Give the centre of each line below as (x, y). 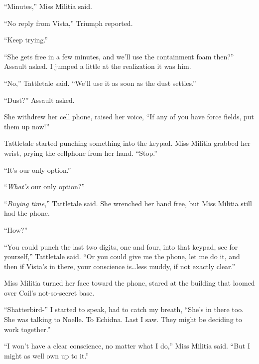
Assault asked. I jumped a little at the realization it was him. (98, 66)
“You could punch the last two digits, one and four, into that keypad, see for (121, 246)
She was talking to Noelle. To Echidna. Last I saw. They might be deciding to (123, 319)
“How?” (16, 229)
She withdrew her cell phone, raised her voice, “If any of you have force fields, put (129, 117)
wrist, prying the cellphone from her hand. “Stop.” (81, 153)
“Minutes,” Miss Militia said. (48, 6)
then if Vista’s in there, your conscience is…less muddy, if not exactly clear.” (120, 266)
